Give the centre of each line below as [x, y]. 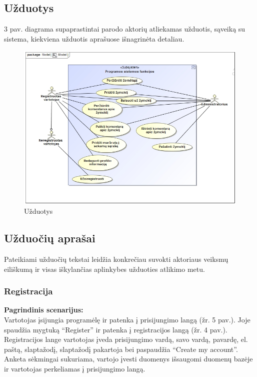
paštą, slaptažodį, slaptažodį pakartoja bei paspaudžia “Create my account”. [121, 349]
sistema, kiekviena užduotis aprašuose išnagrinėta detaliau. [94, 38]
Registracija [28, 291]
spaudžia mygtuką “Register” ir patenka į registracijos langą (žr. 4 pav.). [116, 329]
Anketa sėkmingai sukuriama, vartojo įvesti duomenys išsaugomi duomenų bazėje [128, 359]
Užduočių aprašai [50, 238]
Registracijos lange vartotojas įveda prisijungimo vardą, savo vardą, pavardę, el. [126, 339]
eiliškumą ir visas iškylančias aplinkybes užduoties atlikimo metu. [104, 269]
